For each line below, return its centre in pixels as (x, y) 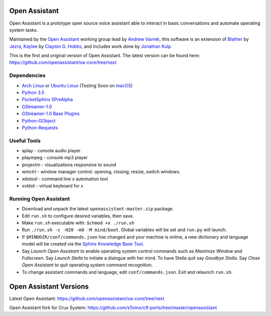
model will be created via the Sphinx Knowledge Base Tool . (83, 244)
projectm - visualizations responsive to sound (69, 165)
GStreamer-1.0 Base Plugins (51, 114)
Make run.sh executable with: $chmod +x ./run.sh (78, 223)
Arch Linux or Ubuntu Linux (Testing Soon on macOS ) (77, 85)
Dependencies (28, 75)
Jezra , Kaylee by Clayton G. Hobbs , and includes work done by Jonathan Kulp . (91, 46)
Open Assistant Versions (49, 286)
